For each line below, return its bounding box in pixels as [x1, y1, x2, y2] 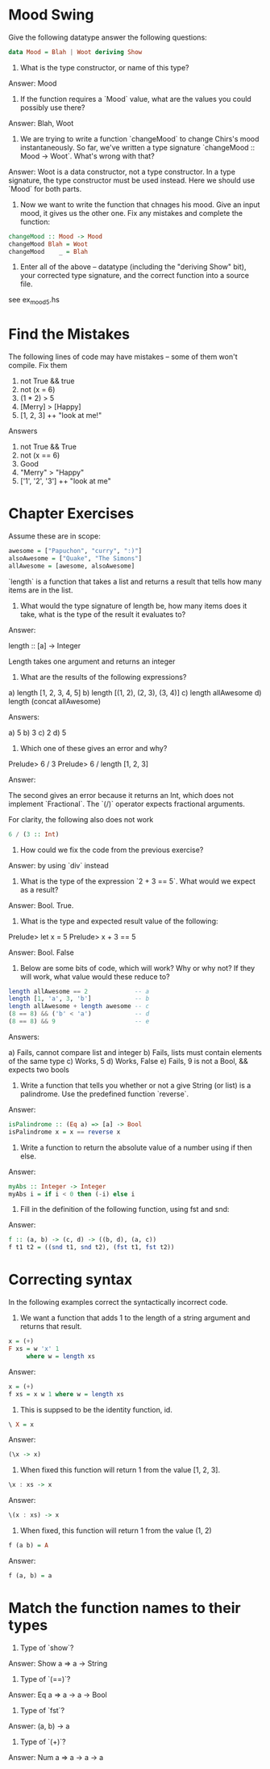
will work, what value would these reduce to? [19, 972, 171, 982]
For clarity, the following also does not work [8, 814, 154, 824]
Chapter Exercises [8, 505, 135, 523]
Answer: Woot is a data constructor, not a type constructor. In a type [8, 167, 236, 176]
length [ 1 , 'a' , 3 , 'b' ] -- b [8, 994, 150, 1003]
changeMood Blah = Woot [8, 240, 89, 248]
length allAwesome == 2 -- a [8, 987, 150, 995]
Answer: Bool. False [8, 948, 74, 957]
